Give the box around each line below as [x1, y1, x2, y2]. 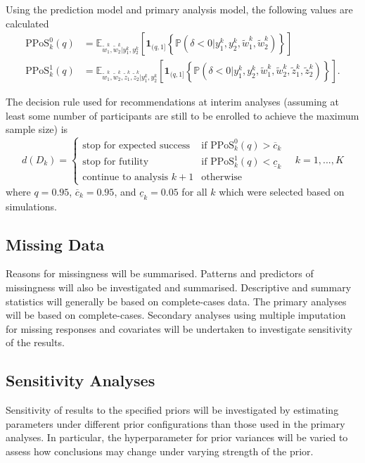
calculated [6, 15, 49, 30]
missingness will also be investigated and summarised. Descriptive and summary [6, 280, 352, 295]
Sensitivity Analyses [6, 369, 155, 391]
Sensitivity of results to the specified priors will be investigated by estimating [6, 402, 339, 417]
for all [181, 184, 207, 198]
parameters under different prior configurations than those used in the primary [6, 416, 345, 431]
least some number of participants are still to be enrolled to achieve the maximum [6, 108, 359, 122]
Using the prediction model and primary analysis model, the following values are [6, 2, 353, 16]
